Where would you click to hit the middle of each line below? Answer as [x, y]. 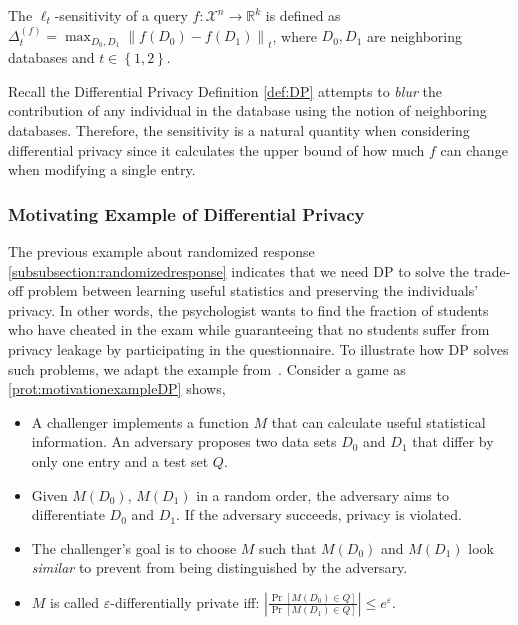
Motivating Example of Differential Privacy [186, 213]
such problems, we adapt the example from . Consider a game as [207, 368]
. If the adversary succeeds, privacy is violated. [319, 514]
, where [294, 35]
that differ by [453, 441]
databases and [51, 57]
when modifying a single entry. [102, 169]
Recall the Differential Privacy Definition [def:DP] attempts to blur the [225, 90]
